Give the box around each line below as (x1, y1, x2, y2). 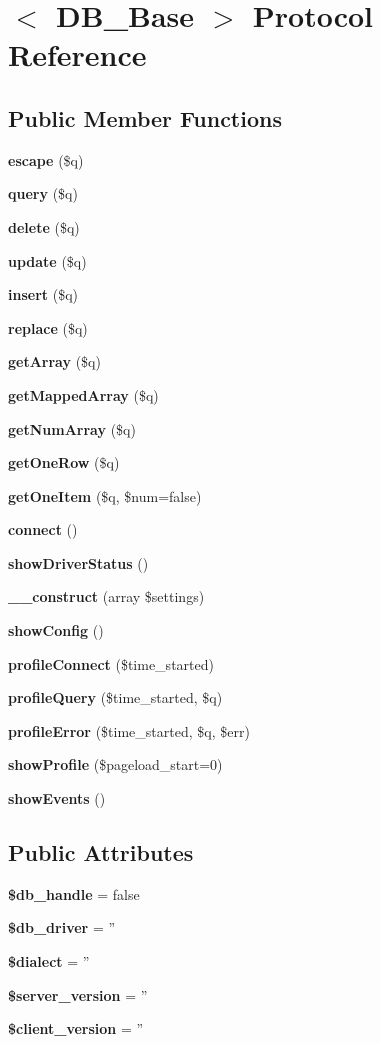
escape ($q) (8, 149, 84, 170)
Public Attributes (8, 837, 194, 868)
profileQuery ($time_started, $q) (8, 687, 223, 708)
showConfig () (8, 620, 104, 641)
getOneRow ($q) (8, 452, 120, 473)
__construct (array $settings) (8, 586, 205, 607)
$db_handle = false (8, 883, 140, 904)
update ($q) (8, 250, 87, 271)
